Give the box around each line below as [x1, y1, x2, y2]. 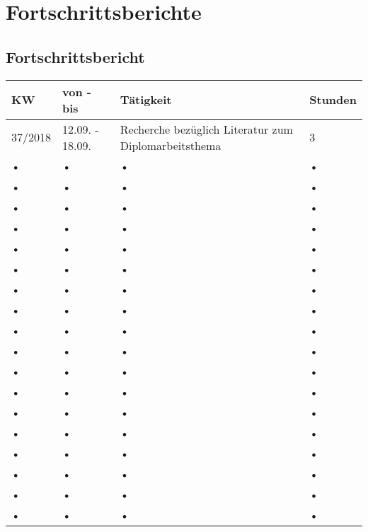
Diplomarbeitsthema [120, 137, 222, 154]
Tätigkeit [120, 91, 172, 108]
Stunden [309, 91, 357, 108]
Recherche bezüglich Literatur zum [120, 120, 293, 137]
